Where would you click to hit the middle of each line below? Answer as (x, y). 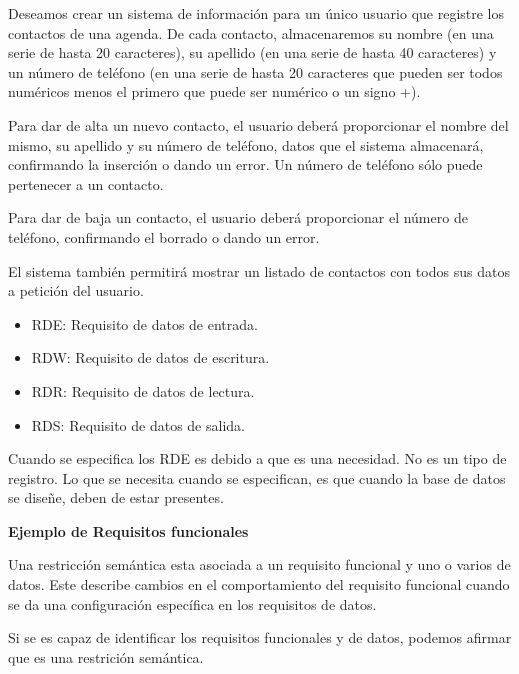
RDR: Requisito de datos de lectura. (143, 390)
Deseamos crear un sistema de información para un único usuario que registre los (256, 13)
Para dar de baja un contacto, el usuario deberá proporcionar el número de (238, 217)
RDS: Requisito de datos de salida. (138, 424)
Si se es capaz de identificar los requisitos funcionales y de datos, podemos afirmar (260, 637)
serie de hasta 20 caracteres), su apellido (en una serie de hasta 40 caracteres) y (252, 52)
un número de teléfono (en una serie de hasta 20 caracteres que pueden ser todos (255, 71)
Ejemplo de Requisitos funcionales (128, 530)
